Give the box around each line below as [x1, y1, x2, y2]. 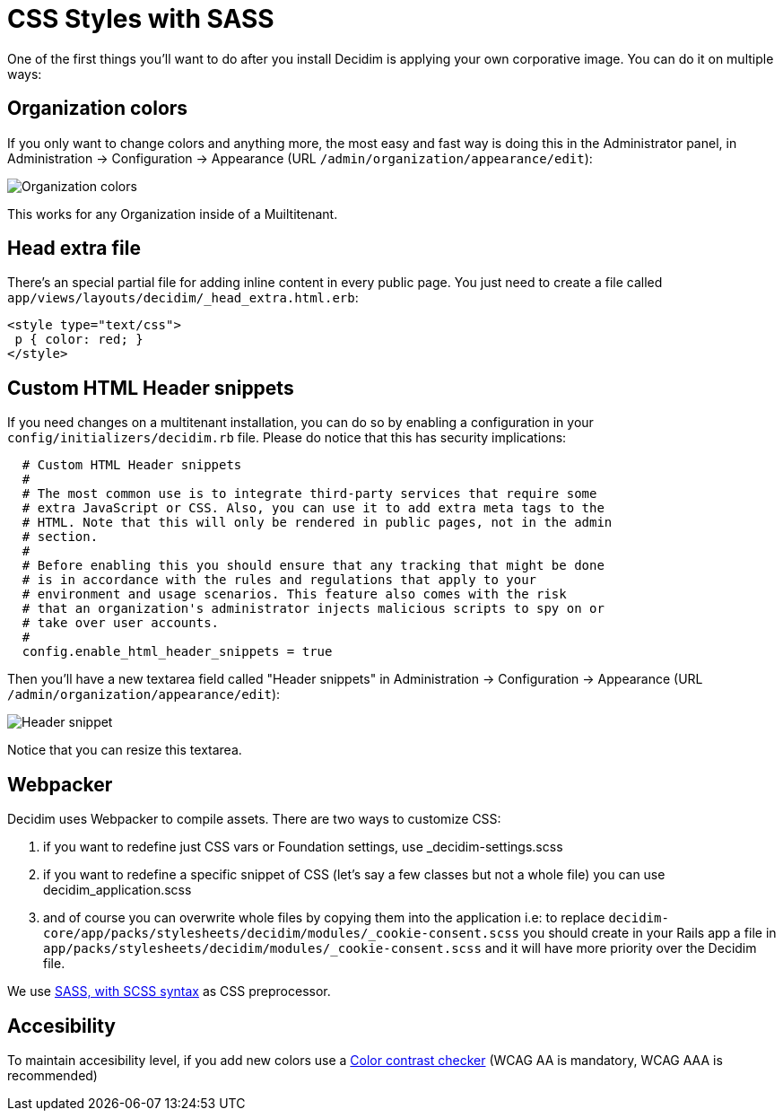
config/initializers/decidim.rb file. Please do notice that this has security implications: [7, 430, 567, 446]
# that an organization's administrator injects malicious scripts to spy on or [22, 601, 605, 616]
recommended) [7, 1067, 98, 1083]
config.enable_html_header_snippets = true [22, 644, 333, 659]
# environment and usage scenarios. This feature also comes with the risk [22, 587, 567, 602]
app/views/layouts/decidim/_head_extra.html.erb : [7, 290, 359, 306]
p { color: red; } [14, 332, 144, 347]
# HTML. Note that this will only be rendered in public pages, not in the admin [22, 515, 613, 530]
